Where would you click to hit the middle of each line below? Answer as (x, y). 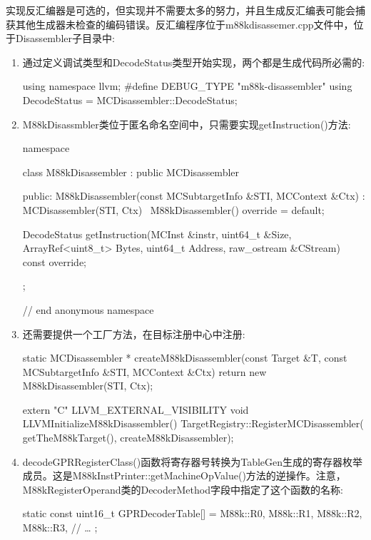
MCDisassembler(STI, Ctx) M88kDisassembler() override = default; (173, 209)
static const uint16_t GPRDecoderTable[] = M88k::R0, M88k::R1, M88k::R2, (192, 513)
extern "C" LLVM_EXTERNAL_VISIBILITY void (136, 409)
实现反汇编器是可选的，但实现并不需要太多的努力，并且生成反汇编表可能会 (181, 10)
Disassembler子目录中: (65, 38)
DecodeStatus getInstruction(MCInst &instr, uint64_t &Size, (157, 234)
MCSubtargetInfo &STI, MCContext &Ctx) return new (144, 371)
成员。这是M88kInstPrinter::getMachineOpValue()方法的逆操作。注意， (184, 475)
